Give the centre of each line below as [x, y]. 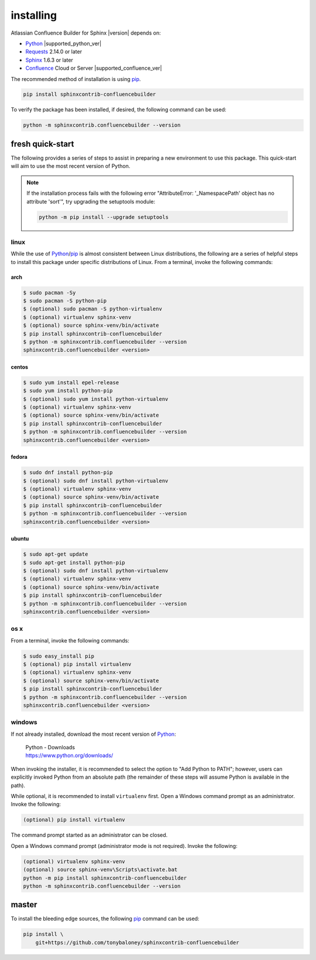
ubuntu [20, 539]
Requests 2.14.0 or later [54, 52]
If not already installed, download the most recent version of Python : [93, 734]
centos [20, 367]
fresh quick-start [42, 144]
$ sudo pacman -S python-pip [65, 301]
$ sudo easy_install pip [59, 656]
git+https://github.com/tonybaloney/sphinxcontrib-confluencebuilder [137, 942]
